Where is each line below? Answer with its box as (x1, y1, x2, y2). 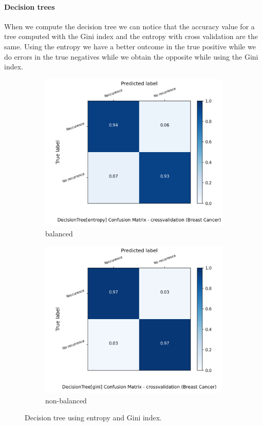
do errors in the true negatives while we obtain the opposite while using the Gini (4, 51, 258, 62)
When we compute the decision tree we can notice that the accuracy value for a (4, 21, 255, 31)
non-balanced (45, 395, 87, 405)
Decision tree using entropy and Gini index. (25, 412, 162, 423)
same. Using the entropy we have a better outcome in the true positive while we (4, 41, 256, 51)
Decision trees (4, 1, 55, 12)
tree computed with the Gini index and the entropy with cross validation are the (4, 31, 258, 42)
